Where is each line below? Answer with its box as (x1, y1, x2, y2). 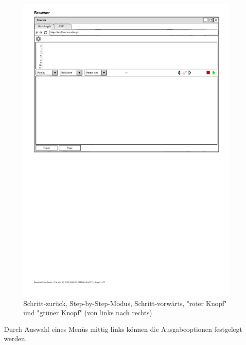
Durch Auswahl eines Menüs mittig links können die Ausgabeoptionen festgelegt (4, 324, 242, 334)
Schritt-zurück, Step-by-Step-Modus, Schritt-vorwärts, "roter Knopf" (23, 298, 227, 308)
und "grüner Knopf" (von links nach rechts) (23, 307, 152, 318)
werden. (4, 333, 27, 344)
